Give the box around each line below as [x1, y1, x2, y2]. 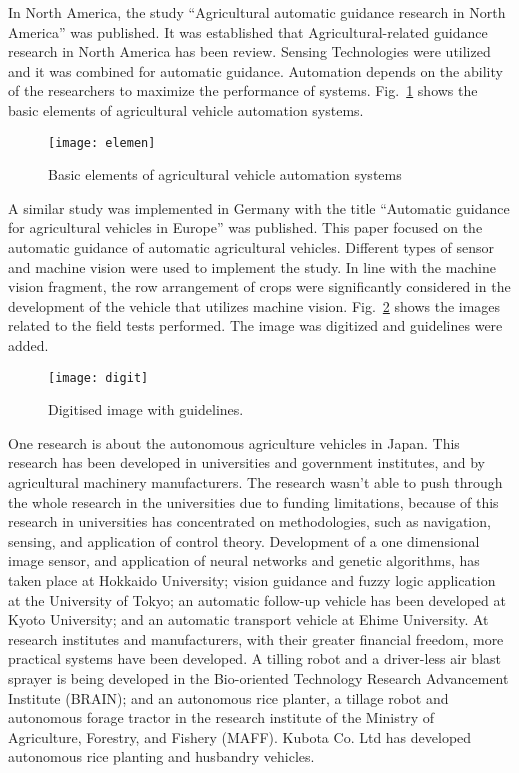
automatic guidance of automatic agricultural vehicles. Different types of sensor [8, 237, 494, 257]
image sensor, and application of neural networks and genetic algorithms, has [8, 550, 480, 571]
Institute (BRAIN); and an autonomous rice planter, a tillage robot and [8, 687, 449, 708]
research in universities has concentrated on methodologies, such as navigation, [8, 511, 491, 532]
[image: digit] [48, 370, 149, 385]
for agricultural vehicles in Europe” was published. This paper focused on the [8, 217, 483, 238]
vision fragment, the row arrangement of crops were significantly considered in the [8, 276, 511, 297]
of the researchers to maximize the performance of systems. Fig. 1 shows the [8, 80, 478, 101]
